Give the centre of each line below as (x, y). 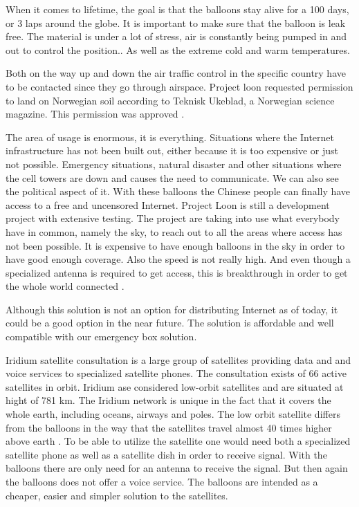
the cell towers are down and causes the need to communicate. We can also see (172, 177)
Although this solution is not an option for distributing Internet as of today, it (172, 309)
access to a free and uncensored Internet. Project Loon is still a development (168, 204)
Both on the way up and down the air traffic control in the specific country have (176, 73)
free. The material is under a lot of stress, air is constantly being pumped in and (176, 36)
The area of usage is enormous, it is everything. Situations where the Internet (170, 137)
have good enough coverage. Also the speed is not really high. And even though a (178, 259)
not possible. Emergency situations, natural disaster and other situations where (174, 164)
